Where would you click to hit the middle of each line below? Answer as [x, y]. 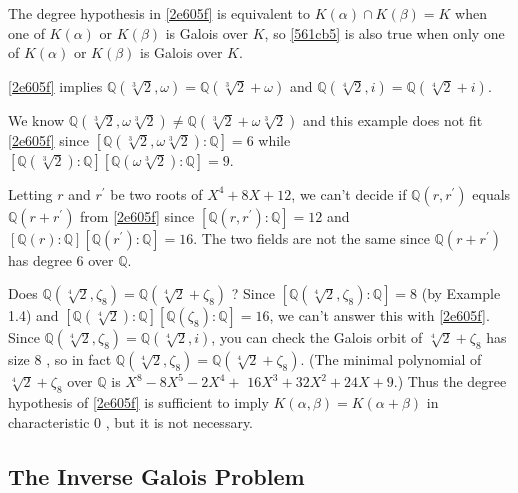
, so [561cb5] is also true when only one [384, 32]
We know [36, 119]
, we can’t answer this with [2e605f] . [379, 315]
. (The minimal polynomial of [391, 359]
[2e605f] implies [55, 85]
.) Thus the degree [450, 381]
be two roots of [156, 193]
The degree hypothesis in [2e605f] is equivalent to [159, 13]
